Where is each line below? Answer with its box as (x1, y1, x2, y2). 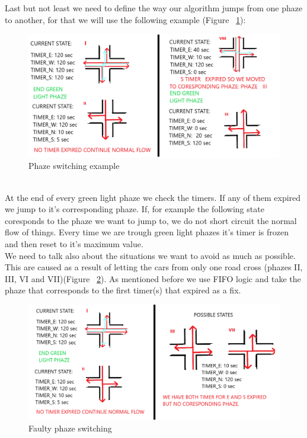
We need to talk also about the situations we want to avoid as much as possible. (5, 249, 296, 261)
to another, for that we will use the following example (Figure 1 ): (5, 13, 246, 25)
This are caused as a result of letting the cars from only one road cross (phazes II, (5, 261, 303, 273)
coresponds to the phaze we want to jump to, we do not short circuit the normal (5, 214, 297, 226)
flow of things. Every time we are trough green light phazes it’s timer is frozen (5, 226, 289, 238)
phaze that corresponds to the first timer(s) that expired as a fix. (5, 284, 241, 296)
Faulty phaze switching (28, 421, 112, 434)
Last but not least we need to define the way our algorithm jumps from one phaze (5, 2, 303, 14)
